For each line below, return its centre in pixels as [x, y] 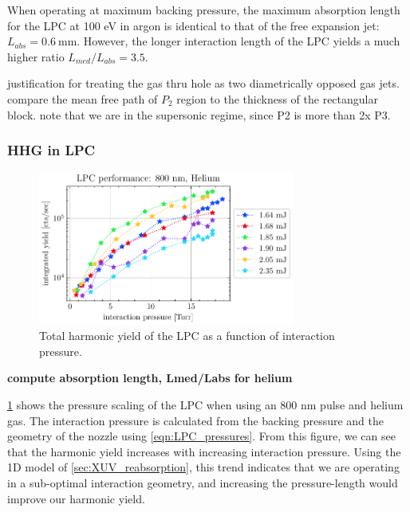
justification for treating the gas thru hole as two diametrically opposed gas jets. [203, 83]
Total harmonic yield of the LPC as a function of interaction [187, 336]
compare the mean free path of [83, 98]
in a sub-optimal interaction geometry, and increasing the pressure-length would [203, 482]
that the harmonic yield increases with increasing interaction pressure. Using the [204, 451]
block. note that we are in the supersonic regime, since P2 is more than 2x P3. [199, 114]
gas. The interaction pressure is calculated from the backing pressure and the [196, 420]
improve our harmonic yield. [76, 498]
